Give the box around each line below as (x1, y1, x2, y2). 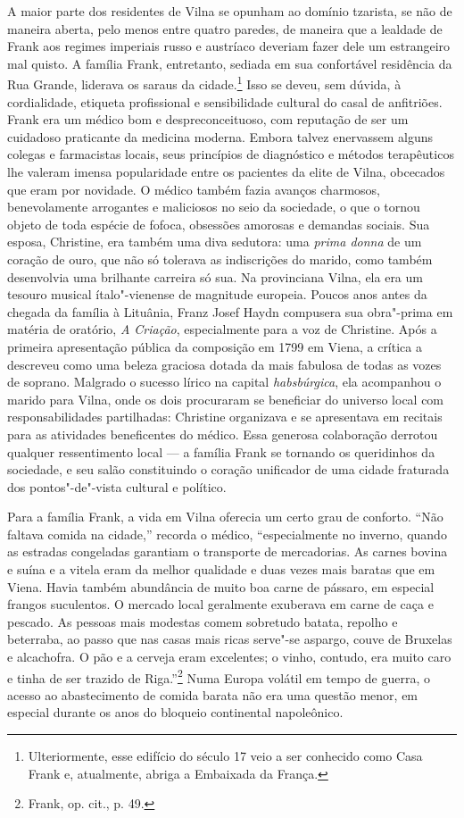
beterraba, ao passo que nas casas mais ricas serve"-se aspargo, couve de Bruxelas (7, 630, 452, 648)
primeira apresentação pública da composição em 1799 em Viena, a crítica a (7, 337, 422, 355)
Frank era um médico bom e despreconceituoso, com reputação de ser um (7, 110, 409, 129)
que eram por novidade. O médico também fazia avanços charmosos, (7, 179, 380, 198)
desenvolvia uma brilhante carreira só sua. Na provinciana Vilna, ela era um (7, 267, 423, 286)
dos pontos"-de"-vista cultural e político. (7, 477, 227, 496)
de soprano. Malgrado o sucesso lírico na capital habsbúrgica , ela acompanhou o (7, 372, 442, 391)
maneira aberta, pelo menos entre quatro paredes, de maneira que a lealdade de (7, 19, 443, 38)
